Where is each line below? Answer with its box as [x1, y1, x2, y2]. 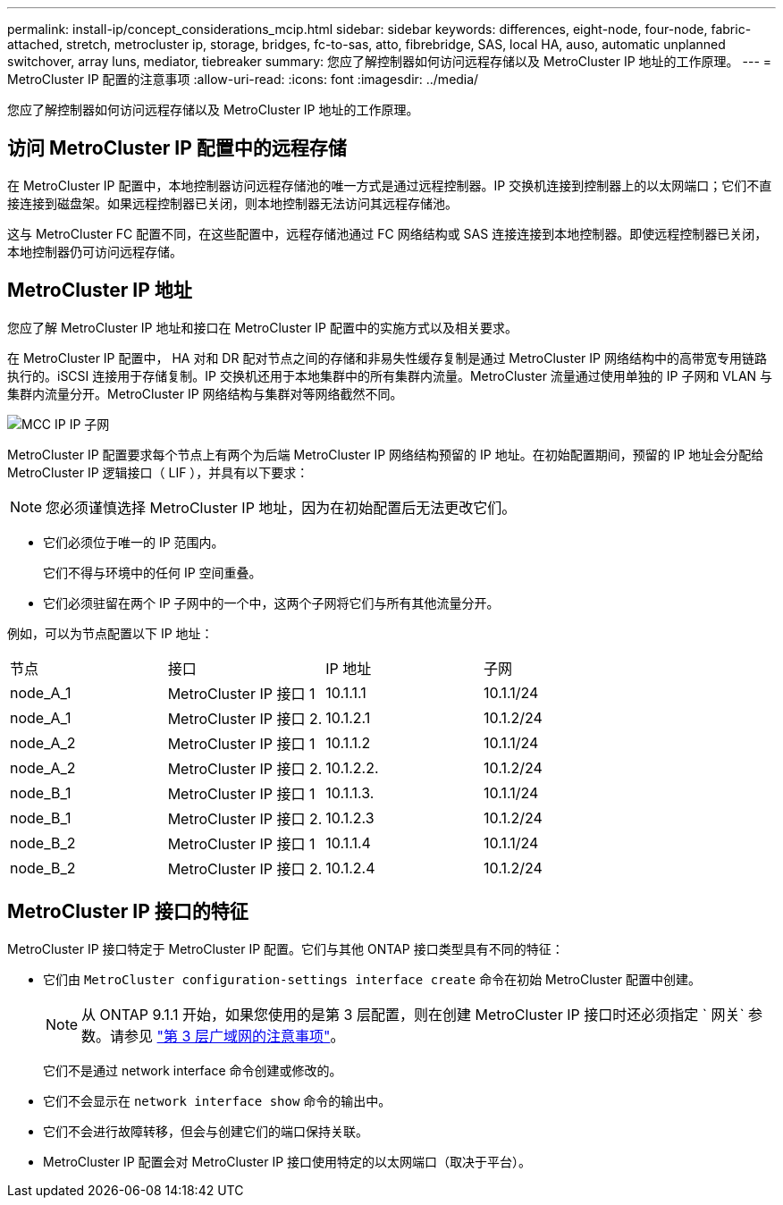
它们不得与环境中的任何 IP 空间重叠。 [43, 564, 262, 580]
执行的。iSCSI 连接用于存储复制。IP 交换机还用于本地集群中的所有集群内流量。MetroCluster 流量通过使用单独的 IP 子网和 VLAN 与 [7, 367, 773, 383]
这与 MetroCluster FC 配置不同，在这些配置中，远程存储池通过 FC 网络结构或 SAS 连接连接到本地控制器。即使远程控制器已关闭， [7, 225, 768, 241]
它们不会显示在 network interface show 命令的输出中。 [43, 1092, 391, 1108]
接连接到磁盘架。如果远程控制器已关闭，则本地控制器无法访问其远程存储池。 [7, 195, 458, 211]
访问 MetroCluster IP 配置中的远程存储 [7, 137, 347, 160]
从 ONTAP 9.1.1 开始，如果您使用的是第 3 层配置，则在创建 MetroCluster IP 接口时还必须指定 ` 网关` [81, 1005, 745, 1024]
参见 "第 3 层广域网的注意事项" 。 [124, 1026, 345, 1045]
